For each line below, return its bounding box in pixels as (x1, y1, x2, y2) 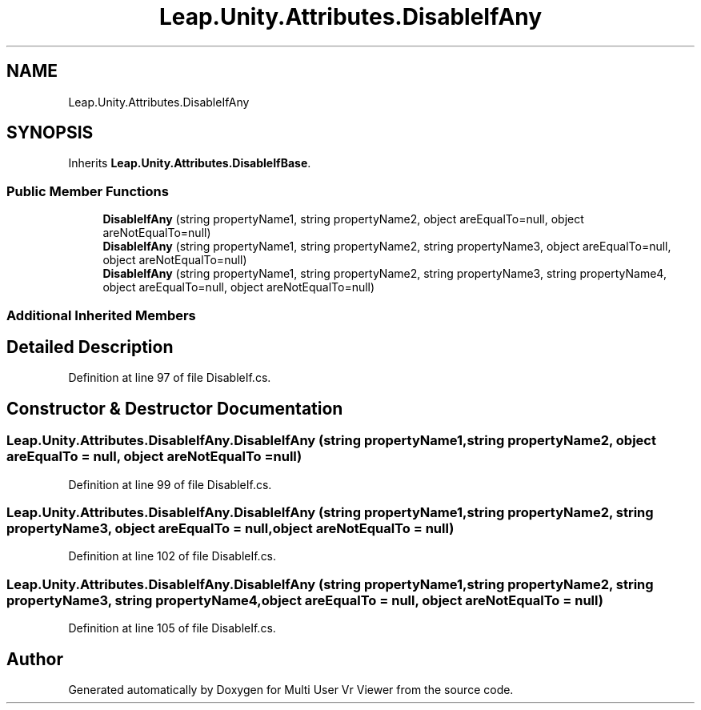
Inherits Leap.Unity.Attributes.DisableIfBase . (68, 156, 311, 170)
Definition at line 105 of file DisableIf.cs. (68, 621, 276, 636)
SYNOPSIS (6, 122, 94, 143)
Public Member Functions (6, 183, 169, 199)
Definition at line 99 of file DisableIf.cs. (68, 477, 272, 491)
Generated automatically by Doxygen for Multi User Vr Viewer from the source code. (68, 682, 514, 696)
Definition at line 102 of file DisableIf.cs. (68, 549, 277, 564)
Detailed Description (6, 336, 174, 357)
